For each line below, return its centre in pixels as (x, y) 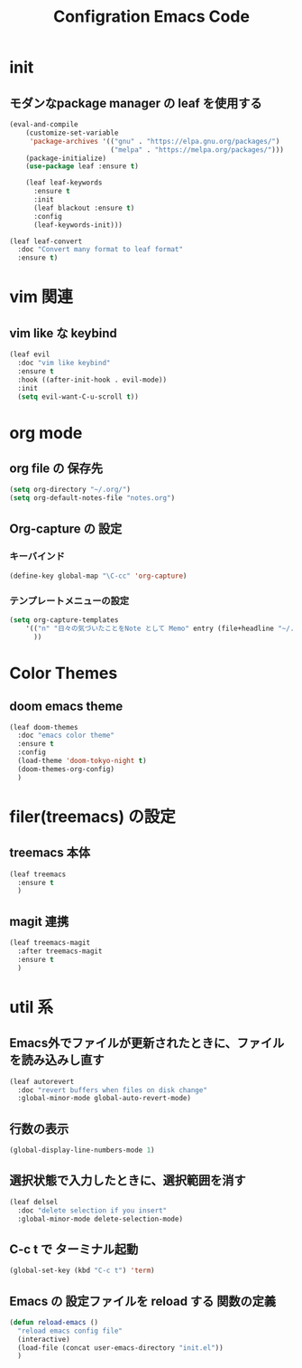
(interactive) (44, 1339)
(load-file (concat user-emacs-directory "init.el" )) (120, 1348)
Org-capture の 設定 (66, 528)
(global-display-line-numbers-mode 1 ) (82, 1150)
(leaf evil (30, 354)
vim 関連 (41, 297)
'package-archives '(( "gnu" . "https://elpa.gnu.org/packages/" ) (155, 141)
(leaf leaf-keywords (64, 183)
